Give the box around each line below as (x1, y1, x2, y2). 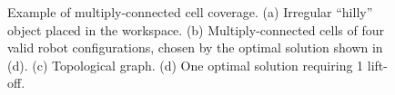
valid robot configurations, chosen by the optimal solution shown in (7, 38, 383, 57)
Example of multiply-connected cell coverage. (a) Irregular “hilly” (7, 3, 373, 21)
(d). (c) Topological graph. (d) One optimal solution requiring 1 (7, 55, 364, 74)
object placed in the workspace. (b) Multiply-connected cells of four (7, 20, 385, 39)
